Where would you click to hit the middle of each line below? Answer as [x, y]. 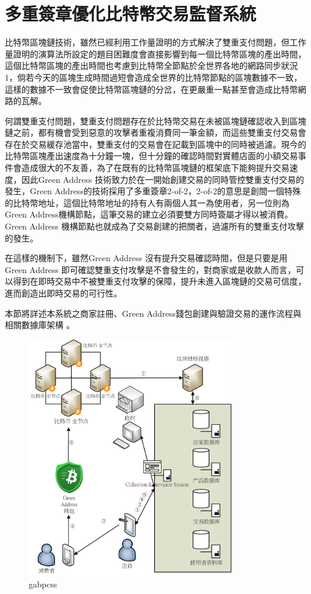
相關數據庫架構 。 [40, 325]
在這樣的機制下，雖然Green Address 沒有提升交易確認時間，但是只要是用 [146, 258]
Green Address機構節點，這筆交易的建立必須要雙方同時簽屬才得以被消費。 [149, 214]
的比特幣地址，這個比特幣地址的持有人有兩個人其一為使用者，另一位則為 [147, 202]
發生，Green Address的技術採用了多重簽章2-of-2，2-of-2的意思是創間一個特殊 [153, 191]
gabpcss [43, 584]
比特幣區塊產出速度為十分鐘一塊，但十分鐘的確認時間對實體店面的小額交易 [151, 156]
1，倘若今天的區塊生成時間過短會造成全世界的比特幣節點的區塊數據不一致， [153, 77]
